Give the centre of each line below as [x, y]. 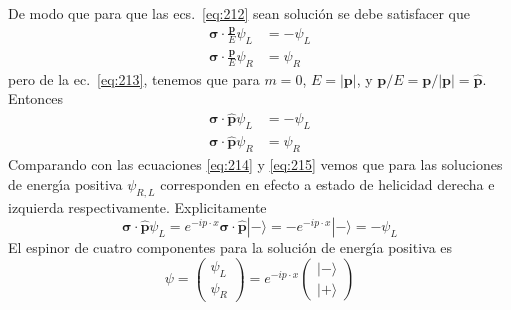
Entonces [36, 98]
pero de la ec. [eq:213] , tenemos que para [134, 78]
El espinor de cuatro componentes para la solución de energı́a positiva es [230, 247]
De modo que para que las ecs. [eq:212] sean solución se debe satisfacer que [239, 13]
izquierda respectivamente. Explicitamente [137, 206]
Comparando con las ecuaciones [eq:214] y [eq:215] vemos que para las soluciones [255, 164]
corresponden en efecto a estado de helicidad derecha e [327, 183]
